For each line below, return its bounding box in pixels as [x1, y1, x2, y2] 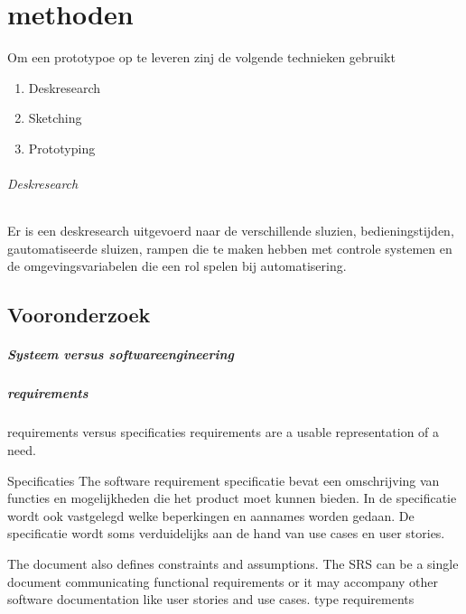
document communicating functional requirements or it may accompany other [7, 572, 439, 591]
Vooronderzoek [7, 301, 151, 329]
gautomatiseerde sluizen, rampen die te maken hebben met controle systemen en [7, 238, 452, 257]
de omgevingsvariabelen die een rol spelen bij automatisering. [7, 256, 347, 275]
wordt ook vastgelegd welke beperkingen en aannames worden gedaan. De [7, 506, 415, 525]
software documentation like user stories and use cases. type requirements [7, 590, 415, 609]
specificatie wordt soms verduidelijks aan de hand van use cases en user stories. [7, 524, 445, 543]
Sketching [28, 108, 82, 127]
